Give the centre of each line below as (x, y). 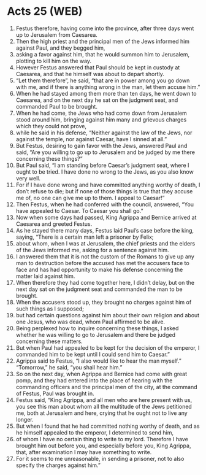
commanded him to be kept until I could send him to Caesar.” (93, 354)
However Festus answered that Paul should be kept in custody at (98, 67)
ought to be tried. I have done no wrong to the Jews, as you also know (105, 172)
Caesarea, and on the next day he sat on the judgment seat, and (97, 100)
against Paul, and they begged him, (60, 48)
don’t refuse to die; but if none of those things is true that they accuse (104, 191)
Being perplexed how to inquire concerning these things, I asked (97, 328)
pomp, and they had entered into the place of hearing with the (94, 380)
